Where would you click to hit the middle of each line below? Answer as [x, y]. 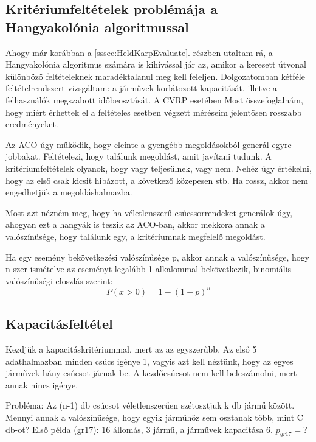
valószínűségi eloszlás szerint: [59, 280]
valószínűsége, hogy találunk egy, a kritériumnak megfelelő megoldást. [136, 236]
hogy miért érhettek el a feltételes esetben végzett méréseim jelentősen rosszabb [154, 112]
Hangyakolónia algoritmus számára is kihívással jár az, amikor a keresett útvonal [156, 64]
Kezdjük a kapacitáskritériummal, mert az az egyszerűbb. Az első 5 [131, 349]
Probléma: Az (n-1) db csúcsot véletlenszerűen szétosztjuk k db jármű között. [150, 405]
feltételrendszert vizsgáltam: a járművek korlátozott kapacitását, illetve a [141, 88]
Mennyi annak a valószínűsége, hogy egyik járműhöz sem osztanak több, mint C [154, 417]
